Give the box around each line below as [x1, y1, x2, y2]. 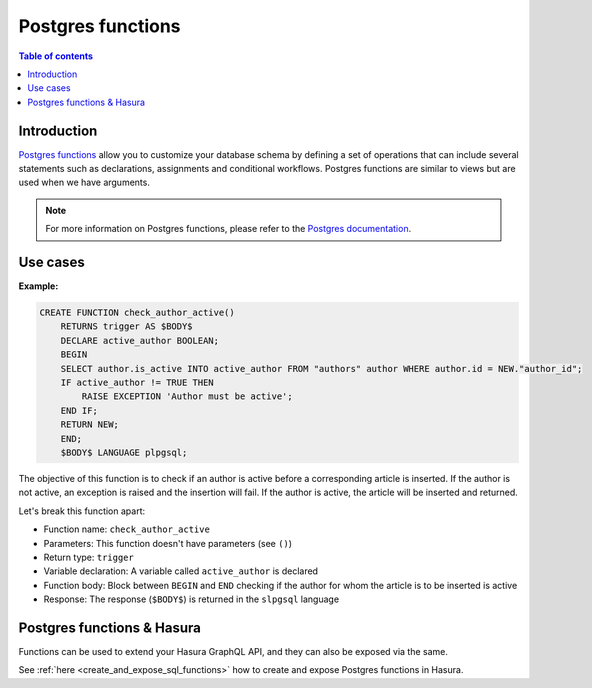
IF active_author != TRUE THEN [60, 377, 214, 389]
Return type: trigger [43, 551, 134, 563]
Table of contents [18, 50, 94, 62]
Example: [18, 280, 59, 292]
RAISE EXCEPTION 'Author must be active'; [81, 391, 294, 402]
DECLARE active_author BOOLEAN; [60, 335, 220, 346]
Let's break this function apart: [18, 505, 145, 517]
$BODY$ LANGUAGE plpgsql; [60, 446, 188, 458]
